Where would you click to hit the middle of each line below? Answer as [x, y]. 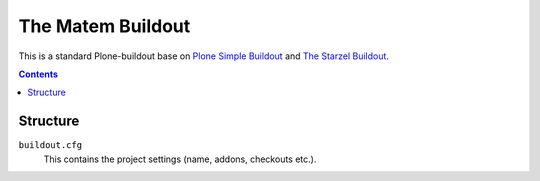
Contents [38, 74]
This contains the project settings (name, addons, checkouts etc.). [180, 159]
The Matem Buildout [104, 26]
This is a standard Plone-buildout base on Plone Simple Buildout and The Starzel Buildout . [204, 56]
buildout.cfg [50, 145]
